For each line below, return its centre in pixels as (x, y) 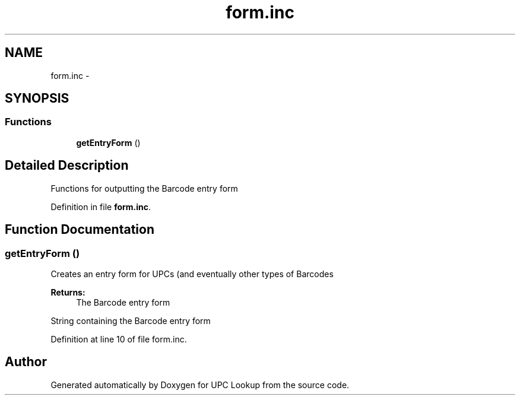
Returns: (68, 292)
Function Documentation (80, 230)
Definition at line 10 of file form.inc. (119, 339)
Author (26, 362)
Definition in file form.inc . (101, 207)
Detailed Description (67, 166)
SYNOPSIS (37, 99)
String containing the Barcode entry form (131, 320)
